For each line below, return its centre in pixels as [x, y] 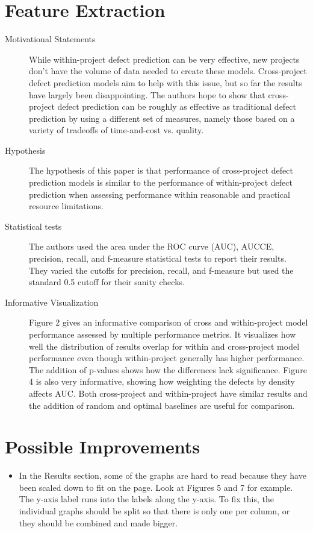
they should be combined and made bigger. [98, 522]
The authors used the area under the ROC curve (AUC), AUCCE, [152, 246]
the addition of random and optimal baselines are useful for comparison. [162, 405]
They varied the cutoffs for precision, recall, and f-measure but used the [161, 270]
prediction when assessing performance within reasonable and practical [160, 194]
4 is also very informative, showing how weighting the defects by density [162, 381]
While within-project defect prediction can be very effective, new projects [164, 59]
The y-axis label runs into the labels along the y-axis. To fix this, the [146, 499]
